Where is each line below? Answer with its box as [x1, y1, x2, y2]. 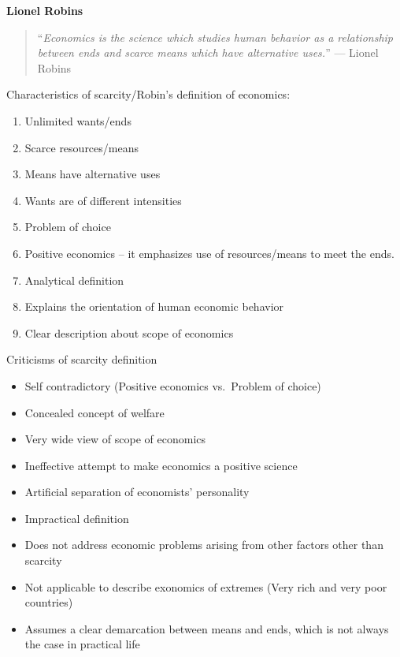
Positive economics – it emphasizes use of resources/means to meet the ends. [24, 245, 394, 261]
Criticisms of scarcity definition [6, 351, 157, 368]
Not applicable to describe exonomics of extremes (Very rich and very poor [24, 578, 387, 595]
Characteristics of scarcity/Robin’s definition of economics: [6, 86, 291, 103]
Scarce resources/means [24, 139, 139, 155]
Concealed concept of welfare [24, 404, 165, 420]
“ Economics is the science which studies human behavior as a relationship [37, 28, 394, 45]
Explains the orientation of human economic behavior [24, 298, 284, 315]
